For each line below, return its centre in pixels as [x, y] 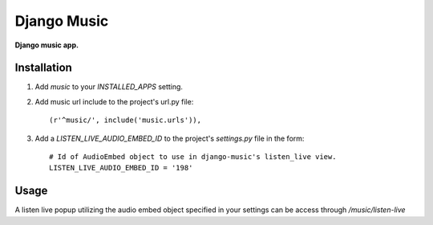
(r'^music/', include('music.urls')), [125, 120]
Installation [43, 68]
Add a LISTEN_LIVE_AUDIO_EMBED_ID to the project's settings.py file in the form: [170, 138]
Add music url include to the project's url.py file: [114, 101]
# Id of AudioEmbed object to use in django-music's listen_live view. [193, 157]
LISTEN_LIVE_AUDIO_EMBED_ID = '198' [121, 168]
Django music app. [47, 45]
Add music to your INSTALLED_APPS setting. [109, 87]
